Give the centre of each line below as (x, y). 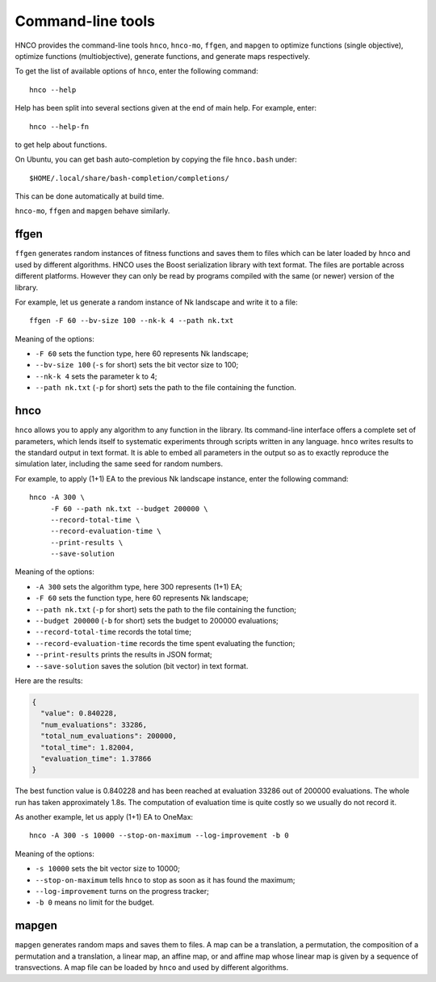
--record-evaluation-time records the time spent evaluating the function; (165, 643)
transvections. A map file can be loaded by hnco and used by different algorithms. (152, 967)
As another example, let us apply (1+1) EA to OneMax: (104, 817)
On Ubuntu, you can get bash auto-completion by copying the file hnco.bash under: (156, 159)
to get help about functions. (61, 145)
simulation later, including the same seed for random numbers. (119, 464)
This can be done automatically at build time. (90, 196)
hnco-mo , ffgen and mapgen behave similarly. (92, 211)
